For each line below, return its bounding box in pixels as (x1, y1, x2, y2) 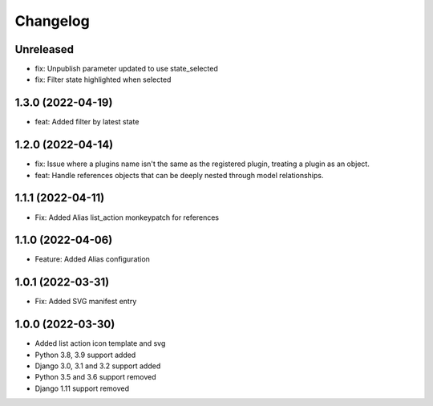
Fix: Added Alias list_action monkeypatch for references (34, 213, 220, 222)
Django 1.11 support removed (34, 384, 130, 393)
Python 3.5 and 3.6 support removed (34, 372, 156, 382)
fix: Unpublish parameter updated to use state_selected (34, 64, 218, 74)
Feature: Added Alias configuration (34, 254, 150, 264)
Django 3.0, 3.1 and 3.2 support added (34, 361, 161, 371)
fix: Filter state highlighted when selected (34, 75, 172, 84)
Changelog (14, 12, 90, 30)
